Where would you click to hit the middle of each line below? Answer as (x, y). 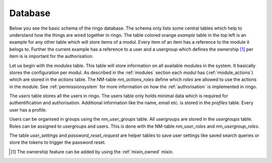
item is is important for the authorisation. (51, 56)
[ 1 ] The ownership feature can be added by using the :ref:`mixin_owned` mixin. (92, 151)
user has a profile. (28, 110)
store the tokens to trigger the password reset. (57, 142)
